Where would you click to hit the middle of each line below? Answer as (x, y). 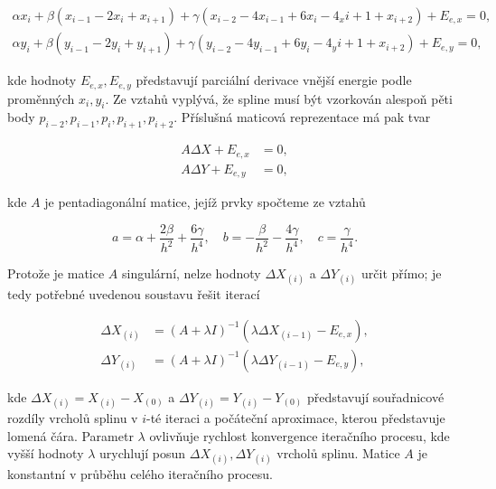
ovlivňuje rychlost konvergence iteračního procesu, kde (299, 435)
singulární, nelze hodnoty (191, 273)
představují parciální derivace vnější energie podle (274, 80)
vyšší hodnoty (46, 453)
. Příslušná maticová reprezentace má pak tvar (302, 117)
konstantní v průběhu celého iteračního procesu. (140, 474)
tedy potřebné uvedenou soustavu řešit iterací (134, 294)
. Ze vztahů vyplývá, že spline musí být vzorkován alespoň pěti (279, 98)
